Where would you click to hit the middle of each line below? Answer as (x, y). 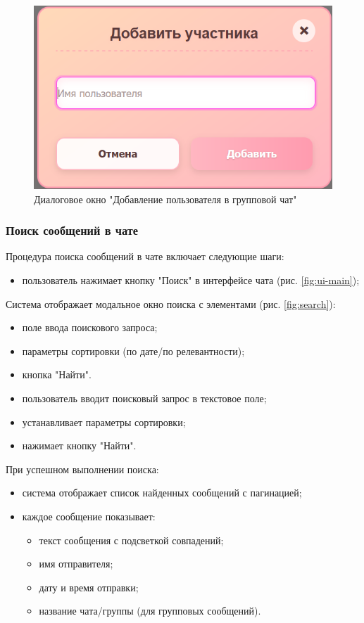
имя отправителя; (76, 564)
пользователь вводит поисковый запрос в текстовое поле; (144, 398)
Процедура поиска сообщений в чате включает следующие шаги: (145, 256)
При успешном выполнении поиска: (82, 469)
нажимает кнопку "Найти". (79, 445)
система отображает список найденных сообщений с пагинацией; (162, 493)
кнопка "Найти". (57, 374)
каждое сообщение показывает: (89, 516)
